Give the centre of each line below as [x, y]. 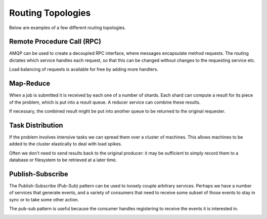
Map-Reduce [30, 84]
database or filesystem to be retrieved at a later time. [63, 160]
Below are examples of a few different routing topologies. [67, 28]
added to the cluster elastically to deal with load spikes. [66, 144]
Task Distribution [36, 125]
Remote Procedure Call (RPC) [55, 42]
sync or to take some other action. [44, 199]
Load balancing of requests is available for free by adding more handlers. [84, 70]
